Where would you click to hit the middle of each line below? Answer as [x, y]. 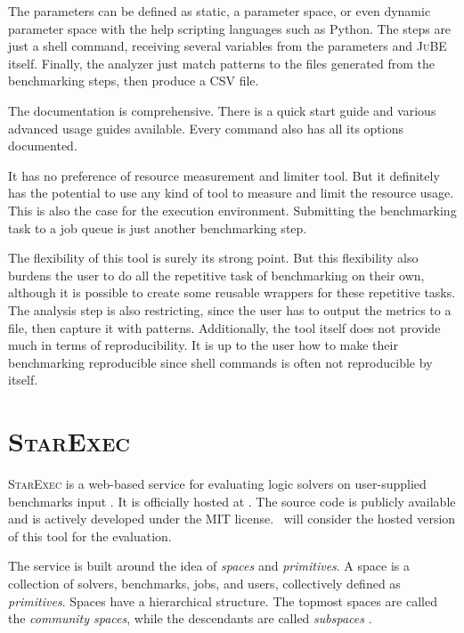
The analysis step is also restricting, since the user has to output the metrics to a [230, 309]
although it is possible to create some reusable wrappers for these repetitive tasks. [232, 292]
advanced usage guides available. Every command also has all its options [206, 128]
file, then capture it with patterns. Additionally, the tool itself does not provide [224, 327]
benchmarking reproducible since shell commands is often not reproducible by [220, 362]
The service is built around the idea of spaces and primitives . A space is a [209, 566]
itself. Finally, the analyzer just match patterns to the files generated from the [221, 63]
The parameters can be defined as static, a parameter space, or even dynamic [220, 11]
